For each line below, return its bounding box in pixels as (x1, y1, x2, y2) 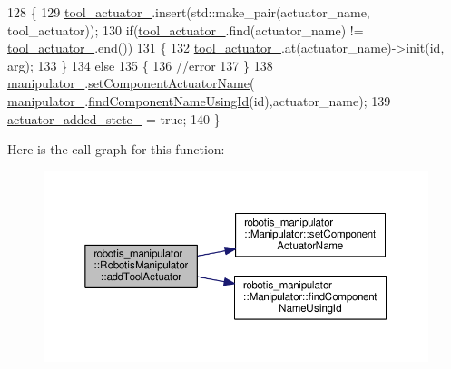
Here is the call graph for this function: (7, 140, 225, 159)
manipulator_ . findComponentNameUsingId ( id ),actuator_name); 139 (7, 91, 391, 110)
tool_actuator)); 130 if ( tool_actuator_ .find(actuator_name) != (7, 20, 364, 39)
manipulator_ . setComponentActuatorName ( (7, 73, 255, 92)
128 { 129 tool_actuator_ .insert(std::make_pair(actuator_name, (7, 3, 370, 21)
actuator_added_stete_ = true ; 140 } (7, 109, 221, 128)
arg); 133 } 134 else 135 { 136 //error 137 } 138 (7, 55, 273, 74)
